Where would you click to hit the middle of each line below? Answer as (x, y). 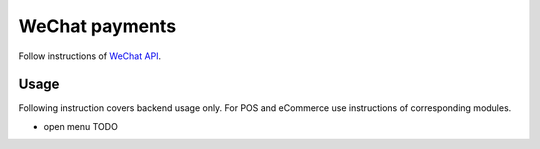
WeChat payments (97, 26)
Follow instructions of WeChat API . (90, 56)
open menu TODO (81, 126)
